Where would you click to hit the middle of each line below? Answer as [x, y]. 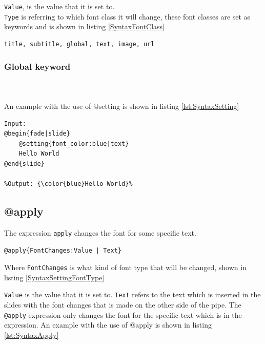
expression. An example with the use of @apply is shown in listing [108, 325]
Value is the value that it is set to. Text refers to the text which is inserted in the [132, 294]
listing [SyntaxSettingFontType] [54, 277]
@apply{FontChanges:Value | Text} [63, 250]
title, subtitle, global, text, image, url [79, 44]
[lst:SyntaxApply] [32, 335]
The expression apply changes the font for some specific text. [100, 232]
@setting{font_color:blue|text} [74, 144]
